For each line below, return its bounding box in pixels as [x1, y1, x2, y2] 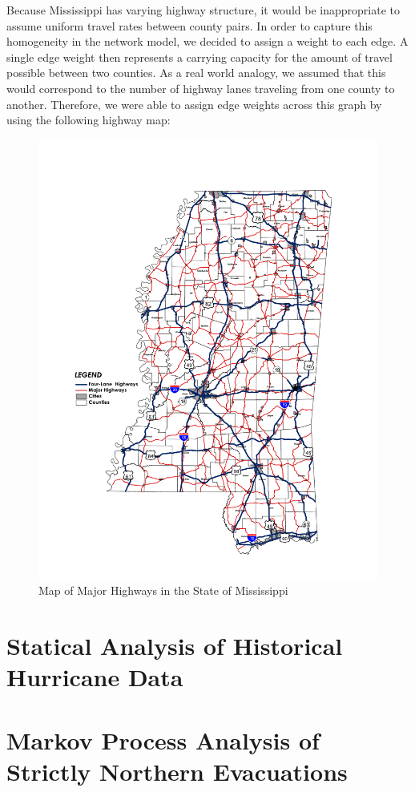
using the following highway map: [6, 111, 171, 128]
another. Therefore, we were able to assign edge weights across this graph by [6, 95, 382, 112]
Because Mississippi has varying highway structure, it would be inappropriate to [6, 2, 400, 18]
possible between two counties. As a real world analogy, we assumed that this [6, 64, 386, 81]
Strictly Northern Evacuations [6, 754, 348, 787]
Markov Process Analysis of [6, 723, 320, 756]
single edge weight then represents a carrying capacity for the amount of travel [6, 48, 393, 65]
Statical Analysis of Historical [6, 629, 343, 662]
